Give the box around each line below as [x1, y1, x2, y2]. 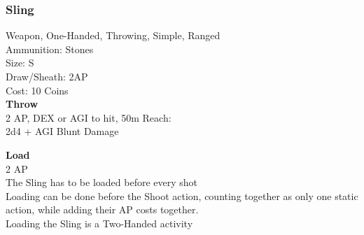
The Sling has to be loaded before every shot [6, 175, 198, 190]
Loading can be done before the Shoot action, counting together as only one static [6, 188, 358, 203]
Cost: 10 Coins [6, 83, 69, 97]
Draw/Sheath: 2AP [6, 69, 88, 83]
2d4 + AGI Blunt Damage [6, 124, 119, 138]
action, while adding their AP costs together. [6, 202, 199, 217]
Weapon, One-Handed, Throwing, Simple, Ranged [6, 28, 220, 43]
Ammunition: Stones [6, 41, 94, 56]
